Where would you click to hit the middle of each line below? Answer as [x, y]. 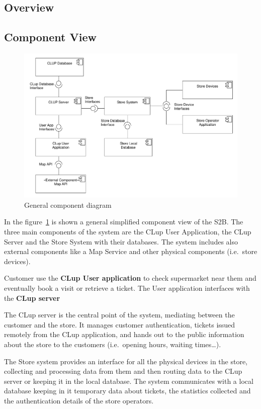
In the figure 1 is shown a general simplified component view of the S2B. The [124, 222]
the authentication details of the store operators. [79, 400]
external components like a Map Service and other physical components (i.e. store [131, 251]
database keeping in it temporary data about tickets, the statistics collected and [127, 391]
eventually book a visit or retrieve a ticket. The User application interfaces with [127, 288]
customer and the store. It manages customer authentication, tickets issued [120, 324]
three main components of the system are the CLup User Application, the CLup [128, 231]
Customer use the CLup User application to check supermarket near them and [130, 278]
